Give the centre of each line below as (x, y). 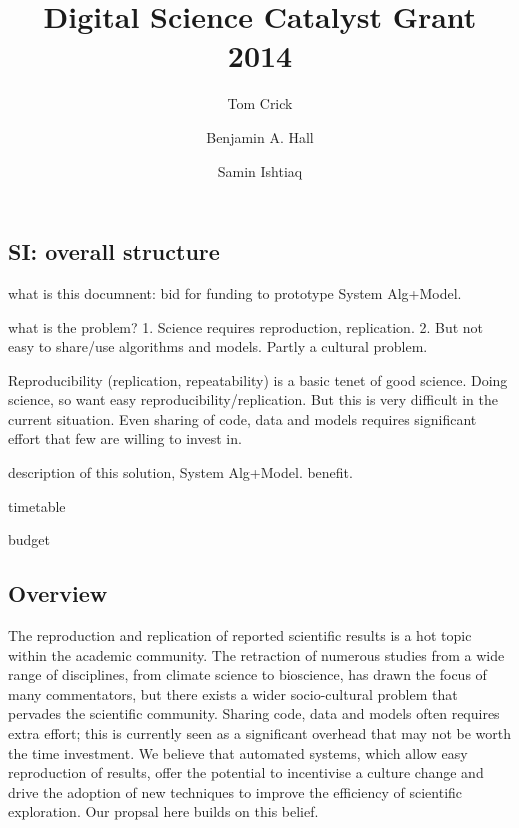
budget (29, 539)
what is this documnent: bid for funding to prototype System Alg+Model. (235, 292)
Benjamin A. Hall (260, 136)
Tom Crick (260, 103)
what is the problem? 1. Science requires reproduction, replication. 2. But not (246, 326)
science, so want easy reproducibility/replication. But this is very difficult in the (253, 399)
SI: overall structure (114, 251)
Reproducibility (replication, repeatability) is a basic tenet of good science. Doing (258, 379)
